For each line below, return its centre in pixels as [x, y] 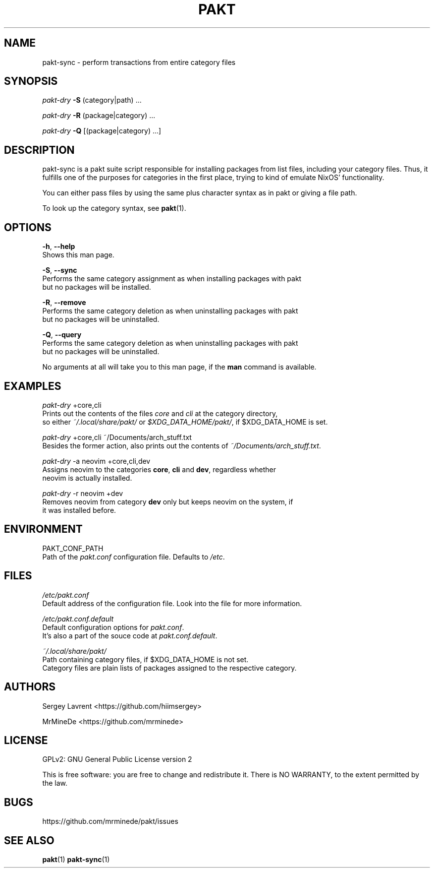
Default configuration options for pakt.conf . [113, 627]
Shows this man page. [78, 255]
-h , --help [59, 247]
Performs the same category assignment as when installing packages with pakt [172, 279]
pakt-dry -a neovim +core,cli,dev [96, 461]
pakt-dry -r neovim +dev [83, 493]
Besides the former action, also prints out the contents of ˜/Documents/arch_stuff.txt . [182, 445]
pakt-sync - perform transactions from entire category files [139, 62]
